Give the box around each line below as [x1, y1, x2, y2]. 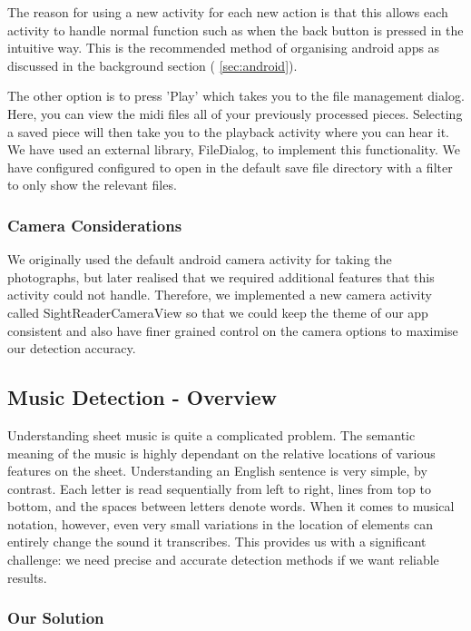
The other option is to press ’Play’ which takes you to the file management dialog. [7, 86, 465, 105]
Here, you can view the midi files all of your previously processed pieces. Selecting [7, 104, 463, 123]
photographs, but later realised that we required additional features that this [7, 267, 435, 286]
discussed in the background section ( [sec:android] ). [7, 55, 298, 74]
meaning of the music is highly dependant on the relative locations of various [7, 443, 436, 462]
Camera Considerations [7, 213, 182, 236]
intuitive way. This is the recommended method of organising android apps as [7, 38, 440, 57]
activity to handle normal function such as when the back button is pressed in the [7, 20, 464, 39]
